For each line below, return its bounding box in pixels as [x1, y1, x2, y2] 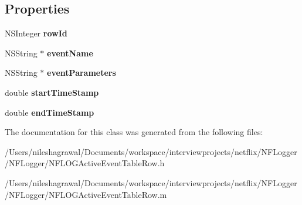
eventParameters [47, 66, 116, 79]
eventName [47, 46, 93, 59]
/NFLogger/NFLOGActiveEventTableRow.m [5, 188, 167, 200]
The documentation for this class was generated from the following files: [5, 126, 263, 138]
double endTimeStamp [5, 106, 94, 118]
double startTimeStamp [5, 86, 99, 98]
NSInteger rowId [5, 27, 67, 39]
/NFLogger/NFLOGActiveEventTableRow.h [5, 157, 165, 169]
